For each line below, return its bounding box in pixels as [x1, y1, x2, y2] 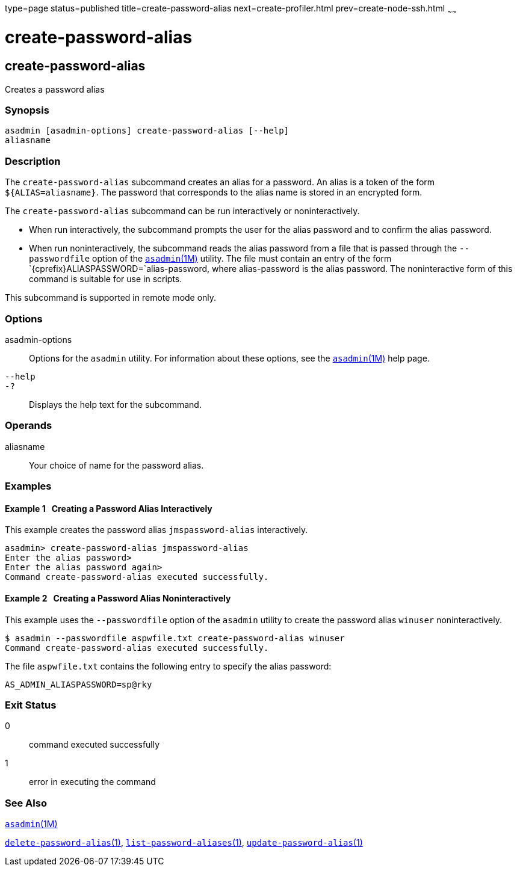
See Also [5, 796, 47, 809]
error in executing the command [29, 777, 156, 787]
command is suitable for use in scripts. [29, 274, 182, 285]
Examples [5, 480, 52, 493]
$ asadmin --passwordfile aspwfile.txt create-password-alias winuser [5, 633, 345, 643]
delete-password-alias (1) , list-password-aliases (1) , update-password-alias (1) [5, 837, 363, 848]
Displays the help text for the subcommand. [29, 399, 202, 410]
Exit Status [5, 698, 57, 711]
